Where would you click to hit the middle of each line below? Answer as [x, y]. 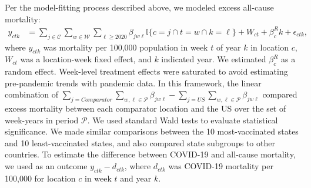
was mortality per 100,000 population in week [126, 47]
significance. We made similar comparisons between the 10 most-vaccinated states [152, 131]
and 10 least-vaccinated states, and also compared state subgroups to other [140, 142]
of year [228, 47]
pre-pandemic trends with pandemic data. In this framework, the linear [133, 83]
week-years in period [42, 120]
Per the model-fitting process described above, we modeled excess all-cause [139, 7]
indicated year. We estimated [214, 59]
